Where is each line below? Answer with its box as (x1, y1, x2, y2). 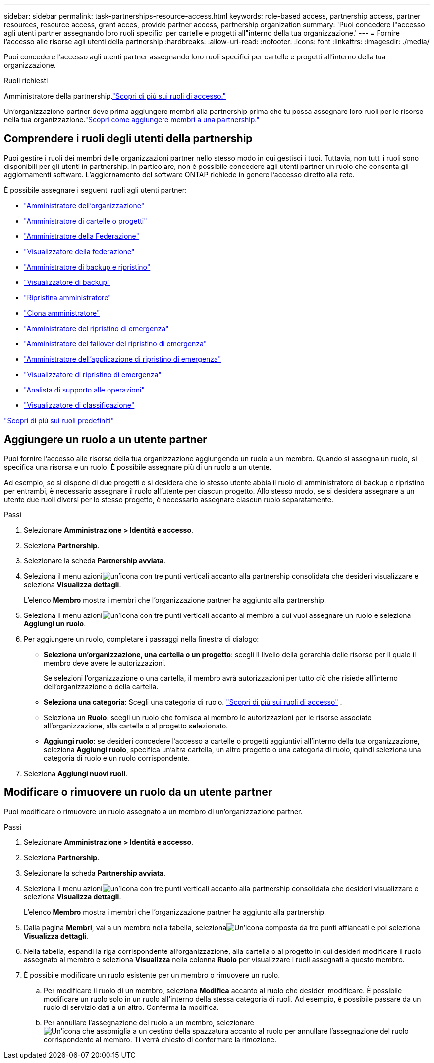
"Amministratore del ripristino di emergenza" (24, 324, 169, 333)
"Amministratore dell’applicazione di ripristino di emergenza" (24, 354, 221, 363)
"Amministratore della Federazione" (24, 231, 140, 240)
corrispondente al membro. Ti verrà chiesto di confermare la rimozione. (44, 1035, 277, 1044)
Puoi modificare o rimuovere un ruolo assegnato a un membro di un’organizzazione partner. (4, 807, 303, 816)
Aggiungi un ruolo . (24, 619, 86, 628)
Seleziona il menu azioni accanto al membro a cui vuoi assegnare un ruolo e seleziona (24, 611, 411, 619)
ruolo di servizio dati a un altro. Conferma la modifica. (44, 1003, 219, 1011)
